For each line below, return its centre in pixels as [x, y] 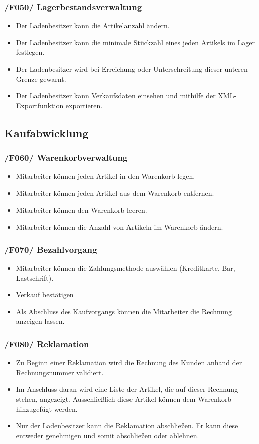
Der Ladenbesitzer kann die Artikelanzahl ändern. [93, 25]
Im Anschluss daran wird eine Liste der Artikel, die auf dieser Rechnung [127, 389]
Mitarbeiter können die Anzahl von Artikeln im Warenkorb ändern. [119, 227]
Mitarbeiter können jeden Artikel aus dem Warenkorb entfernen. [115, 193]
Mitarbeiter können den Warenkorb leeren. [81, 210]
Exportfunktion [40, 105]
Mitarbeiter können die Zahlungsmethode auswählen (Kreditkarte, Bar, [125, 267]
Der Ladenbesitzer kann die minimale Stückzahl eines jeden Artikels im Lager [135, 42]
